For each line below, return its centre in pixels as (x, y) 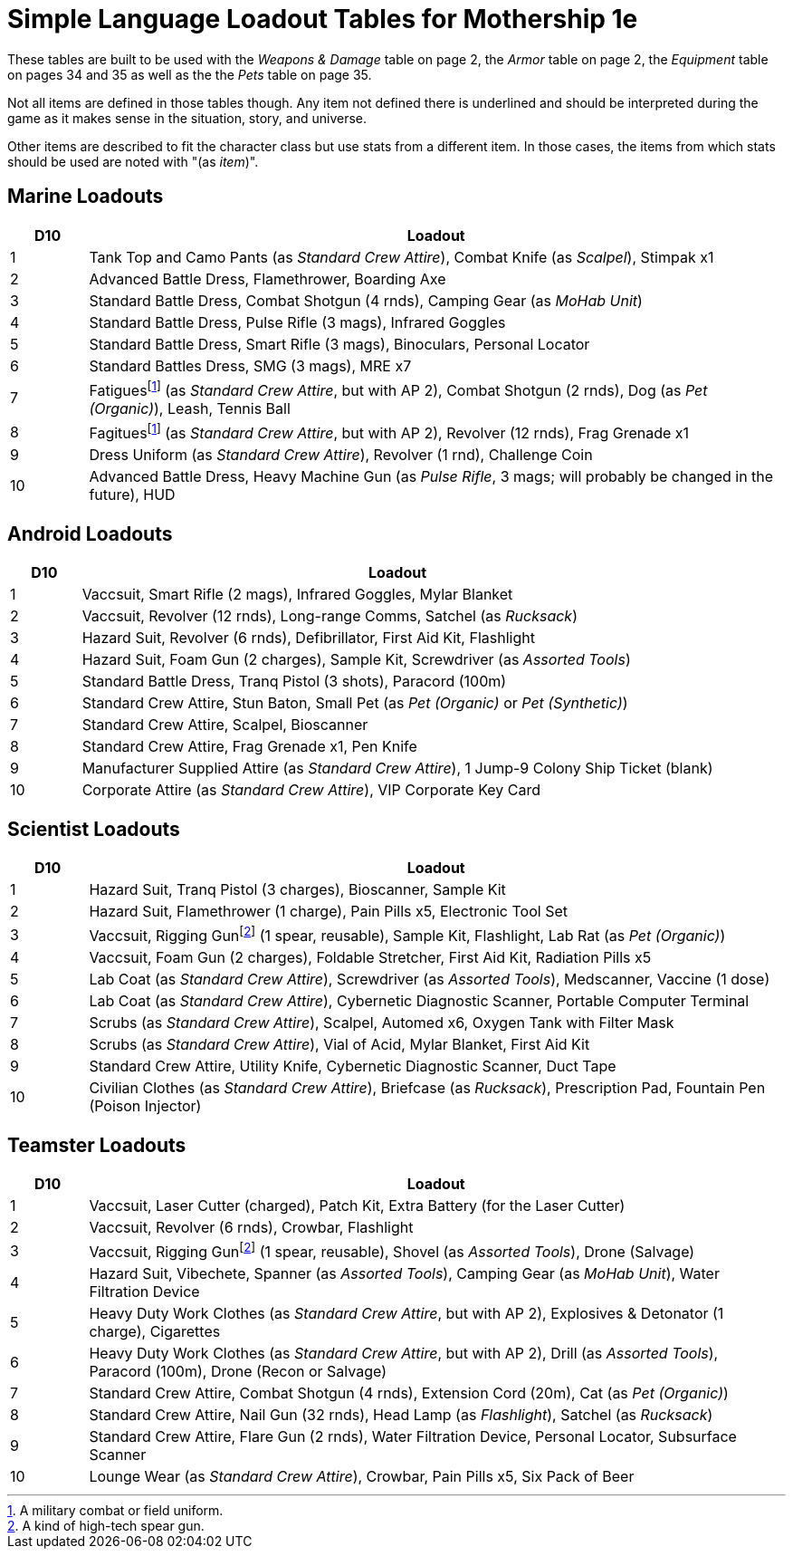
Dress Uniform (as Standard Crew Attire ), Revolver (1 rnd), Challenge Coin (341, 455)
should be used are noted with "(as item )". (133, 161)
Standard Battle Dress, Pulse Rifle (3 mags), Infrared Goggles (297, 322)
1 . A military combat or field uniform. (115, 1511)
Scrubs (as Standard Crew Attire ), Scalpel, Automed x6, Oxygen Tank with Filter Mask (382, 1023)
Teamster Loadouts (97, 1145)
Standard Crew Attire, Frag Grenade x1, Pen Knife (249, 747)
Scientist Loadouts (94, 829)
